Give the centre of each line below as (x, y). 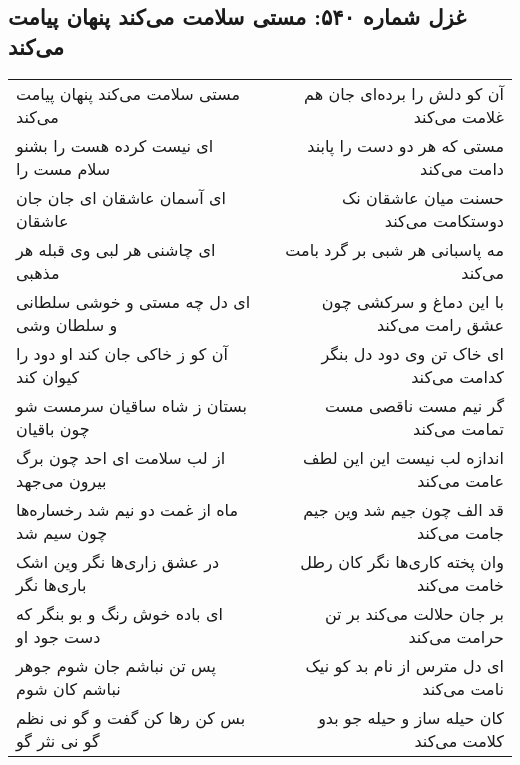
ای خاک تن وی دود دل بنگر (412, 353)
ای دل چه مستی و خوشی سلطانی (133, 301)
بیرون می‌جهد (61, 480)
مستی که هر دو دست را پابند (405, 145)
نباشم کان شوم (68, 688)
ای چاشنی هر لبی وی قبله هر (116, 249)
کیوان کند (48, 376)
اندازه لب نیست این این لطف (403, 457)
